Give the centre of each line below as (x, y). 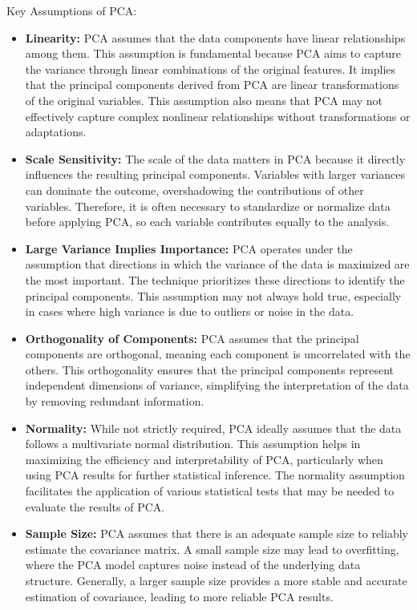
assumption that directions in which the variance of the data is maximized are (217, 264)
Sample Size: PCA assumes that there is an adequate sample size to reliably (217, 533)
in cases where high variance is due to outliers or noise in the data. (190, 311)
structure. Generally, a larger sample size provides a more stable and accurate (216, 580)
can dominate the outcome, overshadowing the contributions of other (194, 190)
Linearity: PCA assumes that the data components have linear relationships (215, 37)
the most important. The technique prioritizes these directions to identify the (215, 279)
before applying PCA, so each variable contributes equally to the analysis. (207, 222)
